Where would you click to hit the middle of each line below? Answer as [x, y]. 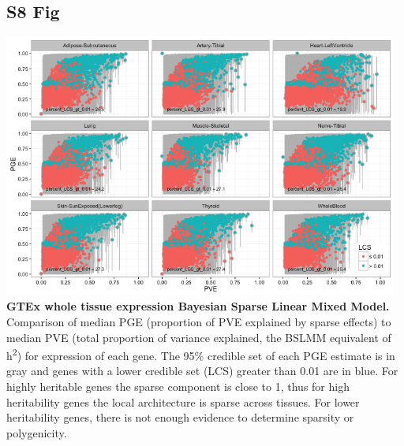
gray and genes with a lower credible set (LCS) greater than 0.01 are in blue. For [202, 371]
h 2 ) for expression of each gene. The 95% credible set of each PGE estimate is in [201, 354]
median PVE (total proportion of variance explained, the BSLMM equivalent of [199, 337]
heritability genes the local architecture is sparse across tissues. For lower [183, 401]
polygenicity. [37, 432]
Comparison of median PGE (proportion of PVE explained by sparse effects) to [199, 321]
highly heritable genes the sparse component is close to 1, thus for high [178, 386]
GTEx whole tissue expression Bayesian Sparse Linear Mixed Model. [198, 306]
